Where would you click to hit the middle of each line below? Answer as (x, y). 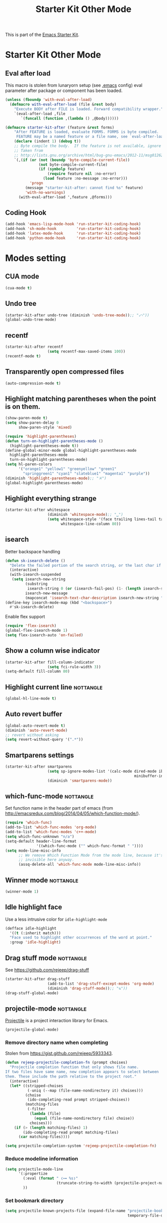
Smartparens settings (40, 755)
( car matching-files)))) (44, 1137)
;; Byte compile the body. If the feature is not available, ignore (88, 146)
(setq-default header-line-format (41, 841)
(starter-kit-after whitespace (38, 510)
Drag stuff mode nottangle (46, 958)
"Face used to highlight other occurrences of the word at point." (81, 938)
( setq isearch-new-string (39, 579)
